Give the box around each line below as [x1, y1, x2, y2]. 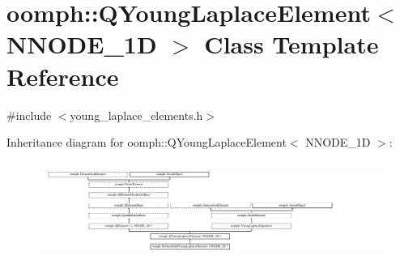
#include [6, 106, 52, 123]
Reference [6, 59, 119, 92]
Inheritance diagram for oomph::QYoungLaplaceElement [6, 134, 287, 151]
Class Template [204, 28, 379, 61]
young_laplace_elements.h [70, 106, 203, 123]
